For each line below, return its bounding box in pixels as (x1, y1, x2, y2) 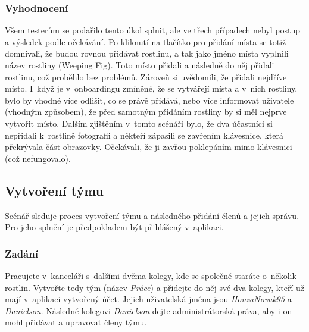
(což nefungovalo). (5, 152, 71, 164)
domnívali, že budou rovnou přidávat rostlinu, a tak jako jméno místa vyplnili (5, 47, 289, 59)
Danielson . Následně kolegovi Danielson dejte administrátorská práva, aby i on (5, 304, 292, 317)
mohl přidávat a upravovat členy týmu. (5, 316, 147, 328)
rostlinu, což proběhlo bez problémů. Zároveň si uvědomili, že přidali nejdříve (5, 70, 287, 83)
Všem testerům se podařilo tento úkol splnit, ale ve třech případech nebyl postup (5, 24, 300, 36)
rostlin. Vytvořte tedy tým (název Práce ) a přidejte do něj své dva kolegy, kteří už (5, 281, 304, 293)
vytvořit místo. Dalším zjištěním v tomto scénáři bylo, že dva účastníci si (5, 117, 273, 129)
